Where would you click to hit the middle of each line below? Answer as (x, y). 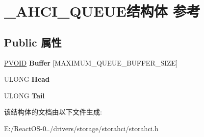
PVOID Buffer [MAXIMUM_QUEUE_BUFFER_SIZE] (91, 62)
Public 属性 (33, 42)
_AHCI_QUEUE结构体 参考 (102, 11)
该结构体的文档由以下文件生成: (53, 112)
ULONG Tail (24, 95)
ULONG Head (27, 79)
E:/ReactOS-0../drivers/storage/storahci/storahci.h (81, 128)
